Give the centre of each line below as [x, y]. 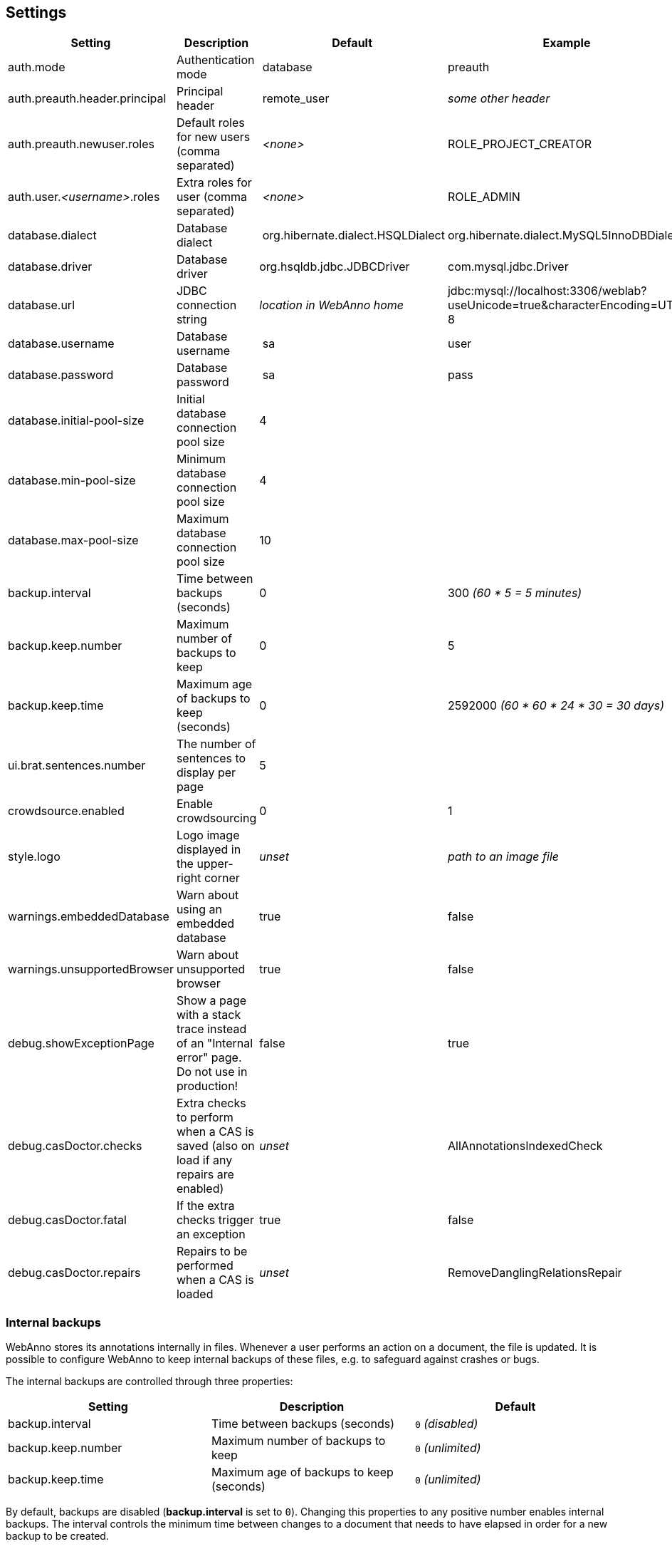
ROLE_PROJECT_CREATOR [519, 144]
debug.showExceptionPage [81, 1043]
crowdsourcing [216, 818]
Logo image [208, 835]
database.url [42, 305]
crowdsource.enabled [66, 811]
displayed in [209, 850]
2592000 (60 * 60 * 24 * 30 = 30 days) [556, 706]
